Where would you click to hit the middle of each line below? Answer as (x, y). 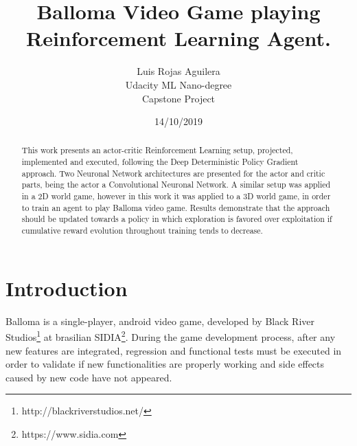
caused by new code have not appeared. (89, 377)
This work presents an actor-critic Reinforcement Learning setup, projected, (157, 150)
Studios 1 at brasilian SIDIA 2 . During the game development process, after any (171, 336)
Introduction (67, 288)
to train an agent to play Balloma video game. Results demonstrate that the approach (176, 207)
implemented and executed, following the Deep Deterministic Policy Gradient (160, 162)
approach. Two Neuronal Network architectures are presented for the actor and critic (173, 173)
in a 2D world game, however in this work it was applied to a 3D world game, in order (176, 196)
